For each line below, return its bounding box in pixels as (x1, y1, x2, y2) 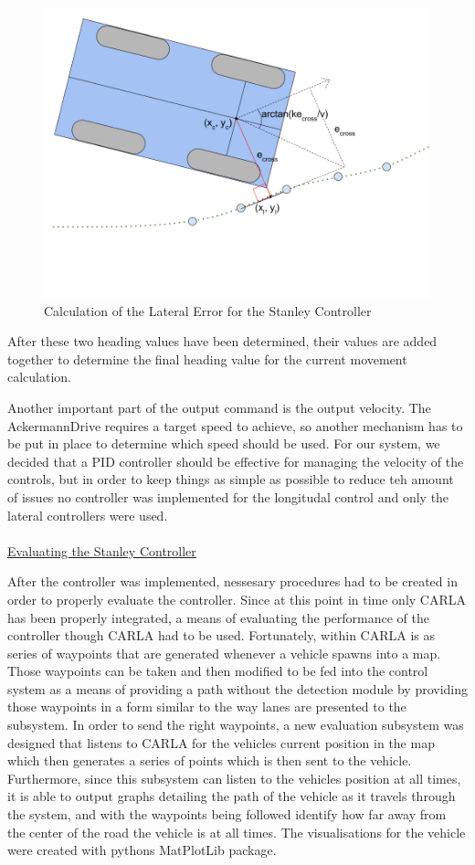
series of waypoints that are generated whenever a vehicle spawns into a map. (7, 643, 441, 662)
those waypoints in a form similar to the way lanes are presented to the (7, 697, 406, 716)
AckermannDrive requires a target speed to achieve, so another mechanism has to (7, 416, 463, 435)
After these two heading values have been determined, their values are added (7, 332, 438, 351)
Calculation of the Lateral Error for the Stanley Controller (44, 301, 372, 320)
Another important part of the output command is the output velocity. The (7, 397, 431, 417)
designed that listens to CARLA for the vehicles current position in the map (7, 733, 435, 752)
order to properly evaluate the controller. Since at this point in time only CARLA (7, 589, 466, 608)
